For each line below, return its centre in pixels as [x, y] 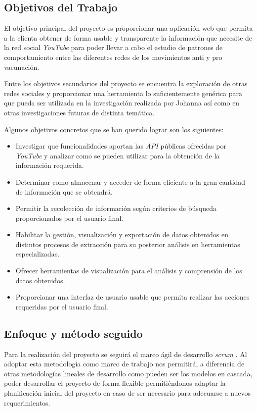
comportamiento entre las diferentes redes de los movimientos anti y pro [113, 57]
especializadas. [38, 254]
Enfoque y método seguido [73, 333]
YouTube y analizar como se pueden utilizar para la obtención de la [118, 155]
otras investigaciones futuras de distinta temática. [79, 112]
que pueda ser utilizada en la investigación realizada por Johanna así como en [122, 103]
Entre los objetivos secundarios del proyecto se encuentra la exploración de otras [126, 83]
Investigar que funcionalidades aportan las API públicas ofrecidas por [121, 146]
